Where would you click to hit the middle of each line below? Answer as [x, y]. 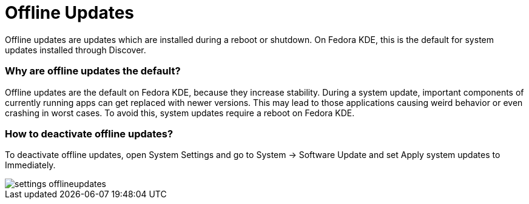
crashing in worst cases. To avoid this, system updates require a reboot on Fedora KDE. [180, 113]
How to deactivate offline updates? [89, 133]
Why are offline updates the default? [93, 71]
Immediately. [30, 165]
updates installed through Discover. [76, 50]
